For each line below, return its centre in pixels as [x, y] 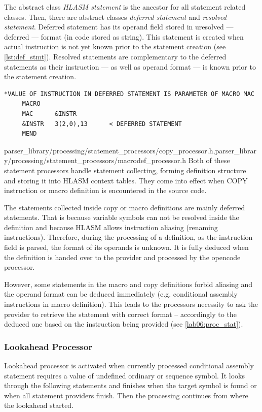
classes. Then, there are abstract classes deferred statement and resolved [115, 17]
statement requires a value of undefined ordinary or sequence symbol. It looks [125, 375]
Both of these [209, 160]
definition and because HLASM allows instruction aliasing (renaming [111, 227]
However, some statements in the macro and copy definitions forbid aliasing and [128, 284]
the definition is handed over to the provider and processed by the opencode [122, 257]
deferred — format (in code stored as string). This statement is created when [124, 36]
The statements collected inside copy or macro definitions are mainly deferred [125, 207]
